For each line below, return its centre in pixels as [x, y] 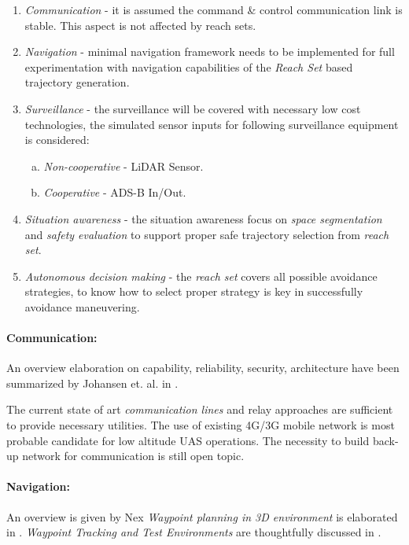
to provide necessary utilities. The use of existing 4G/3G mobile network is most [201, 425]
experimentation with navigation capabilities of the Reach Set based [189, 66]
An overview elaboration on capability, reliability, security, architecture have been [203, 368]
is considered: [57, 140]
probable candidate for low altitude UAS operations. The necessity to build [188, 440]
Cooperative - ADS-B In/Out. [115, 192]
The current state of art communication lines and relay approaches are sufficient [200, 409]
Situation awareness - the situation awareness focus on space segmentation [203, 218]
